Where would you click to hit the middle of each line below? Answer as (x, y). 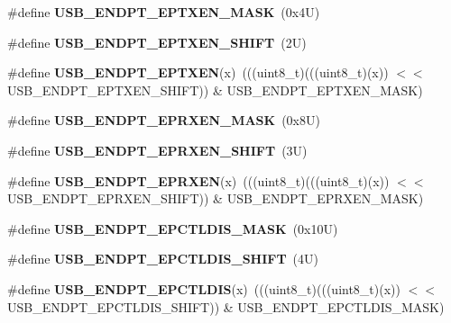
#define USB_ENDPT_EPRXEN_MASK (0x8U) (164, 120)
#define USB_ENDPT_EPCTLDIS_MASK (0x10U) (173, 228)
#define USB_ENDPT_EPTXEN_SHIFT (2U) (157, 42)
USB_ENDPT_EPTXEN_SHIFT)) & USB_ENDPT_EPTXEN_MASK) (215, 90)
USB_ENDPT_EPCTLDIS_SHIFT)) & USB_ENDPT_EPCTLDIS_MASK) (226, 306)
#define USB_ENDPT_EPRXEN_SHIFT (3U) (157, 150)
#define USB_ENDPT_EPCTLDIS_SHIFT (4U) (163, 259)
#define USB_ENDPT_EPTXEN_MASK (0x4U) (164, 12)
